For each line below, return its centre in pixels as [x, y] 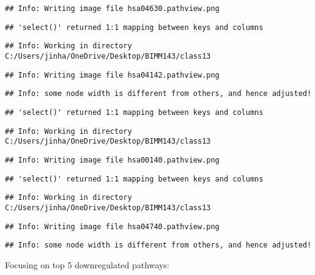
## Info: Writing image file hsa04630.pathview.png [112, 9]
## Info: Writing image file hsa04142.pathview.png [112, 75]
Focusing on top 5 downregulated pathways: [87, 264]
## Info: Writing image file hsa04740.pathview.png [112, 226]
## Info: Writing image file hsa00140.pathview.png [112, 160]
